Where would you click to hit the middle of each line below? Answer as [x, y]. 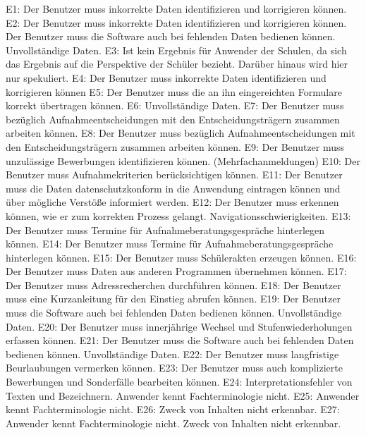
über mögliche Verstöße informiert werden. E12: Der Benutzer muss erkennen [172, 202]
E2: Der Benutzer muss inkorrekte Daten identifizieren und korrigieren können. [176, 22]
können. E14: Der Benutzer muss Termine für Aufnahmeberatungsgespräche [170, 244]
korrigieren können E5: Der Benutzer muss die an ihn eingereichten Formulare [174, 91]
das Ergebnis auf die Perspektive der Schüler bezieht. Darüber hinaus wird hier [177, 64]
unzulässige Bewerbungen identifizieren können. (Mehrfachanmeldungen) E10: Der [183, 160]
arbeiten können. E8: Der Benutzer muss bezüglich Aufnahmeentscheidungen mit [181, 133]
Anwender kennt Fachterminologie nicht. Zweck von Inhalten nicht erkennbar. [173, 423]
